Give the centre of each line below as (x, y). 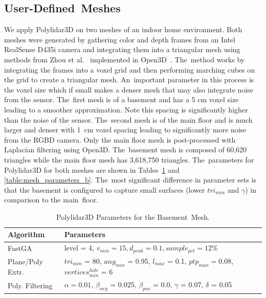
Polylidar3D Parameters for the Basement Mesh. (133, 216)
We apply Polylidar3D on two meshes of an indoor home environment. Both (123, 29)
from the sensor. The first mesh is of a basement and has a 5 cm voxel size (121, 99)
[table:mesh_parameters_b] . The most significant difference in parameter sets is (130, 180)
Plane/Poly (25, 261)
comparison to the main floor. (51, 200)
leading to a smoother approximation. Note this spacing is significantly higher (126, 109)
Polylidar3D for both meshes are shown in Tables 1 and (92, 169)
